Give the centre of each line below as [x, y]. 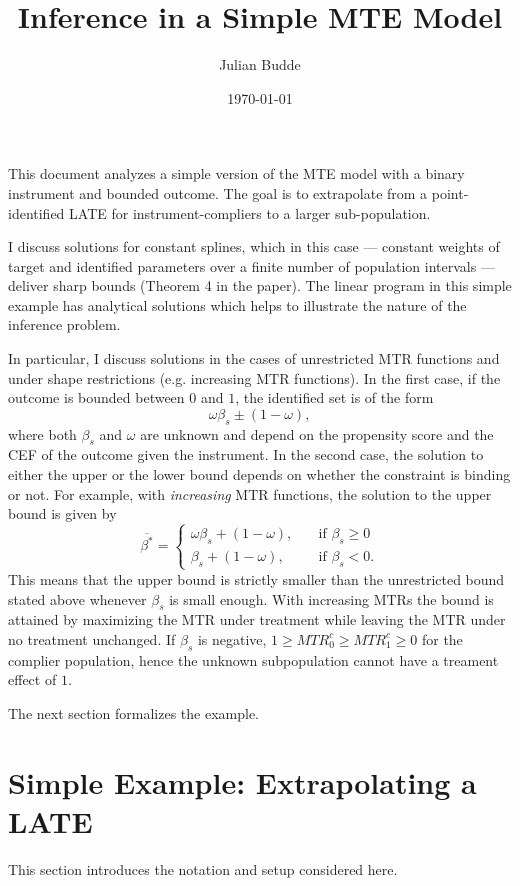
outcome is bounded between [96, 397]
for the [442, 638]
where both [42, 433]
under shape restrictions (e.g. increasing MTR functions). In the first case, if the [254, 377]
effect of [32, 679]
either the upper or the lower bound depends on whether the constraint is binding [259, 474]
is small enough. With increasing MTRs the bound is [331, 598]
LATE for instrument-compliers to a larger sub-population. [250, 212]
